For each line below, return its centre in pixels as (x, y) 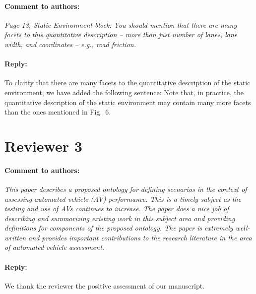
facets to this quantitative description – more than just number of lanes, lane (121, 34)
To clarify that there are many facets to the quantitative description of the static (128, 83)
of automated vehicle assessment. (55, 247)
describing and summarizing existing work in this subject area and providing (120, 218)
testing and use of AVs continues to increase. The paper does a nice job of (117, 208)
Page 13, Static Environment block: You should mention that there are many (121, 25)
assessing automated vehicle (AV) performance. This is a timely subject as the (123, 199)
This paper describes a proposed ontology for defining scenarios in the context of (126, 189)
